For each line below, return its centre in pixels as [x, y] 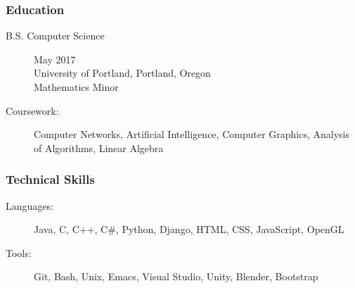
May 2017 [55, 59]
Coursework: [32, 110]
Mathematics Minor [76, 87]
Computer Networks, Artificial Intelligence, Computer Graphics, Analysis [192, 134]
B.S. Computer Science [55, 36]
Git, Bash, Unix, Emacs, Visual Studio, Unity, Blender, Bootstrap [176, 276]
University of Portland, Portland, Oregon [122, 73]
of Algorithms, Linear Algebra [99, 148]
